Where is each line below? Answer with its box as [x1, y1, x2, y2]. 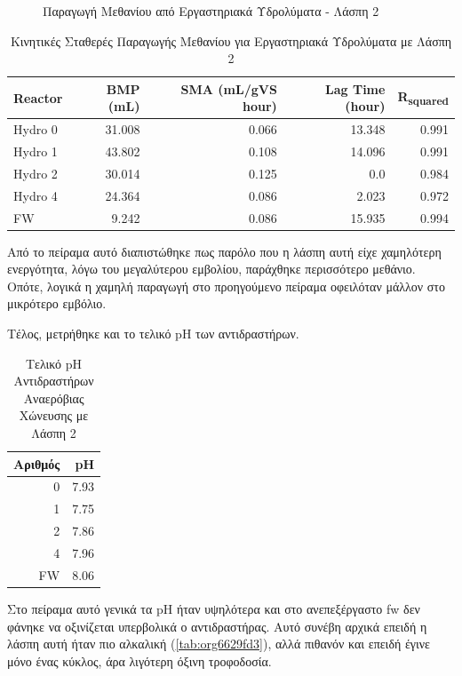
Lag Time [325, 79, 386, 98]
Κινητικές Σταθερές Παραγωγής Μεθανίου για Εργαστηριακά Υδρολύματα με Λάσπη [10, 31, 452, 50]
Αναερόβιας [23, 388, 84, 407]
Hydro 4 [13, 186, 58, 204]
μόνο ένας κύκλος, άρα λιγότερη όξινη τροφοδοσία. [7, 651, 272, 670]
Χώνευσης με [19, 406, 89, 425]
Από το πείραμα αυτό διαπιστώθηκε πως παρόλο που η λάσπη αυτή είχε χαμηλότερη [7, 242, 442, 260]
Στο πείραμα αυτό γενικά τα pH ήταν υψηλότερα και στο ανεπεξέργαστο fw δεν [7, 599, 420, 617]
